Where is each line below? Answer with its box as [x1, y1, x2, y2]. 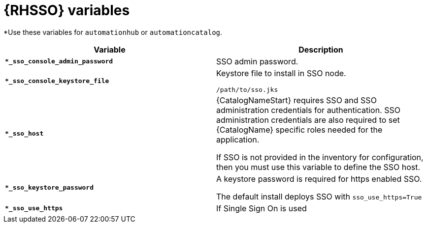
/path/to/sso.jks [216, 85, 278, 93]
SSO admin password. [216, 56, 298, 66]
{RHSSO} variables [3, 2, 130, 19]
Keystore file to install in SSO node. [216, 68, 346, 78]
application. [216, 134, 260, 144]
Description [298, 44, 343, 55]
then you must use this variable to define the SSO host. [216, 162, 421, 172]
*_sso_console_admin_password [5, 57, 113, 65]
